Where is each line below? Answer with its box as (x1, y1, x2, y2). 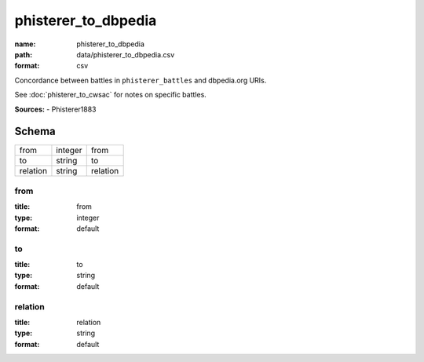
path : (14, 49, 33, 59)
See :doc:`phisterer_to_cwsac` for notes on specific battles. (14, 90, 207, 100)
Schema (14, 125, 57, 138)
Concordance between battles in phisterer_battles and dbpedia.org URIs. (14, 75, 267, 85)
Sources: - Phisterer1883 (14, 104, 97, 114)
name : (14, 39, 36, 49)
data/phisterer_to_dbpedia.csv (76, 49, 175, 59)
